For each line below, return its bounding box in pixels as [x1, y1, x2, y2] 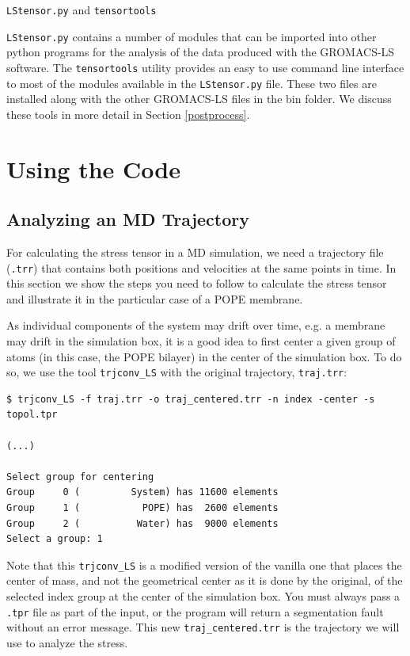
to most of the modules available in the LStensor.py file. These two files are [6, 74, 377, 91]
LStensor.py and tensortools [6, 2, 157, 17]
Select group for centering [6, 471, 154, 482]
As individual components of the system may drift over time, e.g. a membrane [6, 317, 385, 334]
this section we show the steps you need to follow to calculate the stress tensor [6, 275, 387, 292]
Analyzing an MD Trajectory [6, 207, 249, 231]
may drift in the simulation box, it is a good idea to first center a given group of [6, 333, 396, 349]
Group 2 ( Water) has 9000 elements [6, 517, 279, 529]
